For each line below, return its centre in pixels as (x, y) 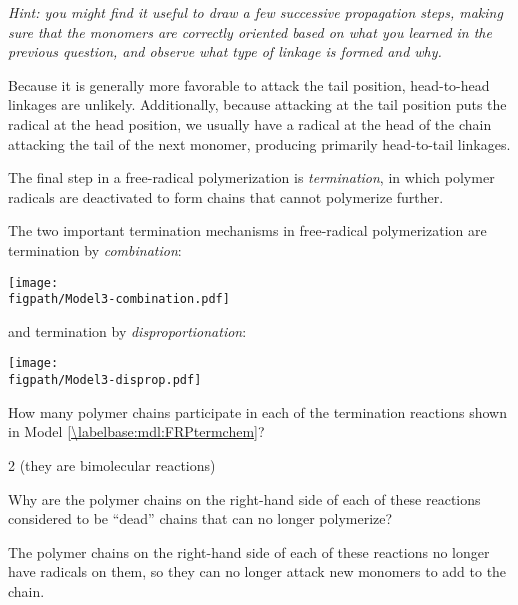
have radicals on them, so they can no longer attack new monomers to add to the (257, 571)
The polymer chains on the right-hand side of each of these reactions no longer (249, 551)
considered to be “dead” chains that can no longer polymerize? (200, 518)
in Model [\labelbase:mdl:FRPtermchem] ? (136, 431)
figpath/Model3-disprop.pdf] (105, 380)
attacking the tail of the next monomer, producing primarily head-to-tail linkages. (259, 143)
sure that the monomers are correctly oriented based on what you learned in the (250, 31)
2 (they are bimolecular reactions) (112, 464)
